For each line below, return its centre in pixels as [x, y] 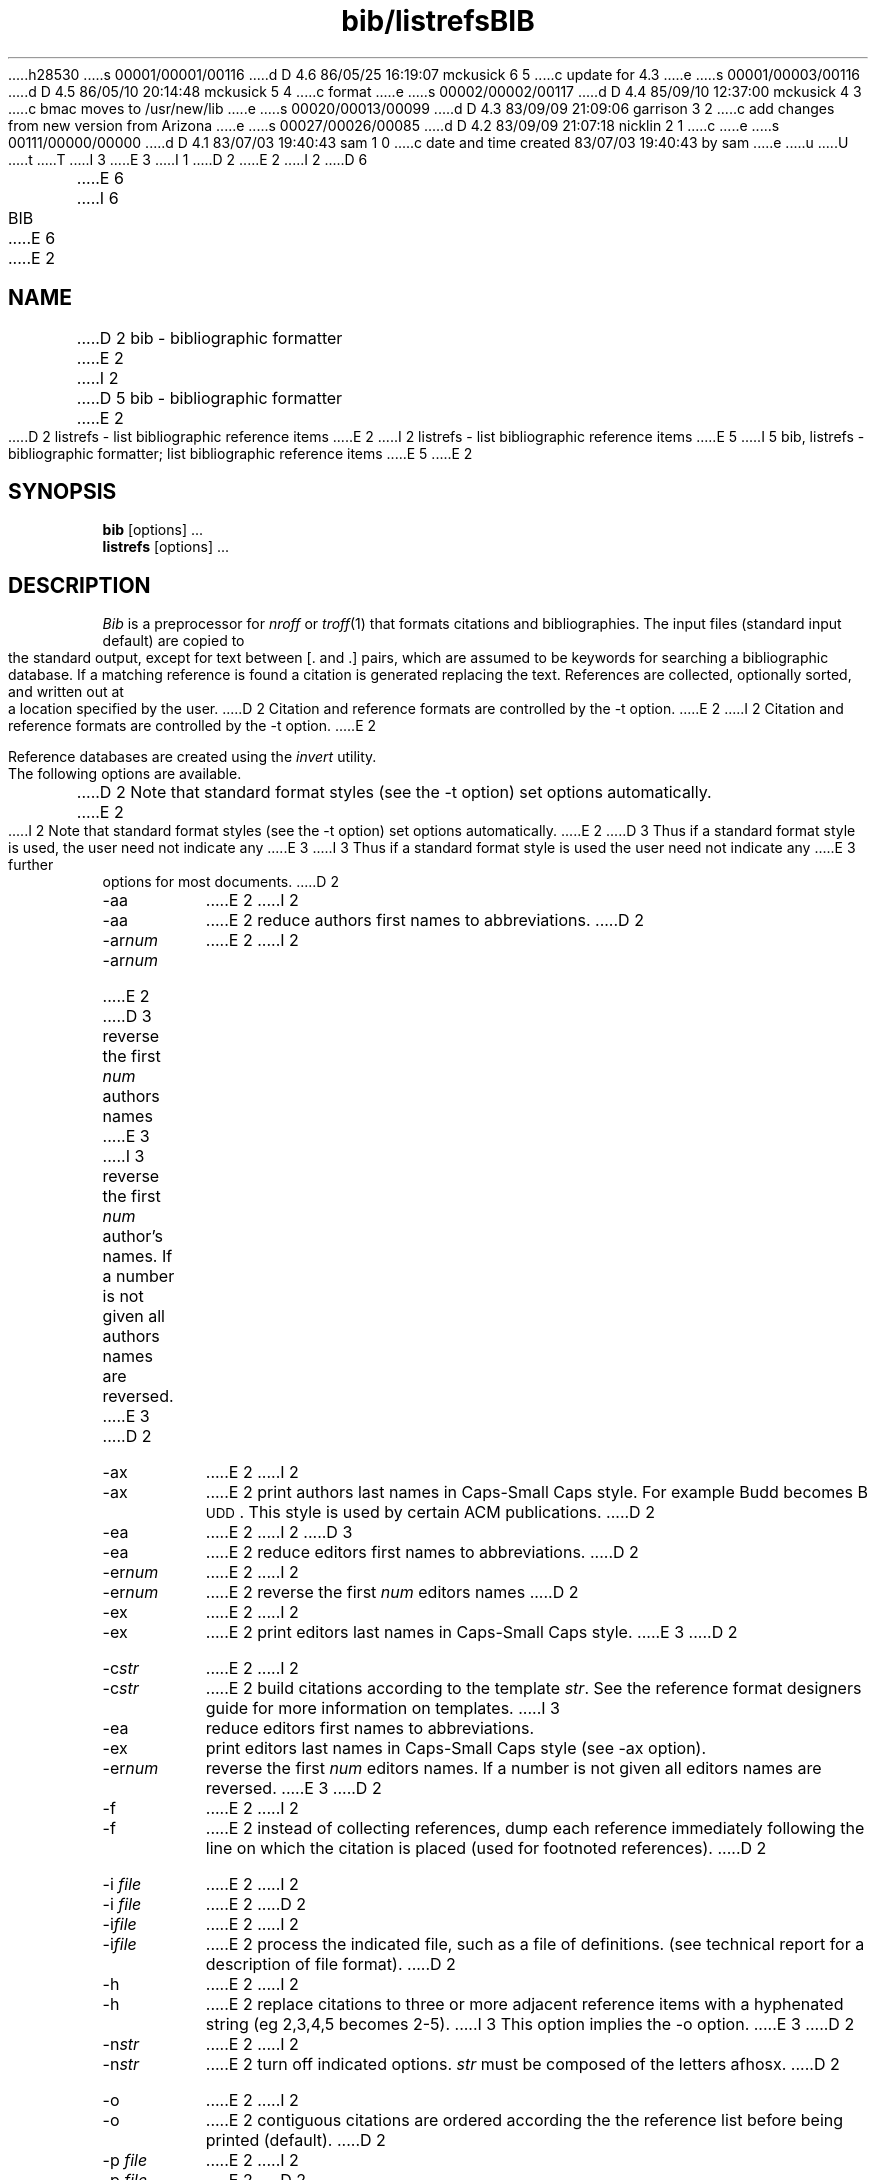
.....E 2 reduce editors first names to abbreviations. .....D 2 [422, 1552]
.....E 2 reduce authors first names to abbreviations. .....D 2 [424, 920]
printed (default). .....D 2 [295, 2140]
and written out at [66, 692]
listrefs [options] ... [166, 547]
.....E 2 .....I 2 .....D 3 [279, 1532]
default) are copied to [173, 641]
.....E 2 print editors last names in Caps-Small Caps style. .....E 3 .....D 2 [471, 1632]
